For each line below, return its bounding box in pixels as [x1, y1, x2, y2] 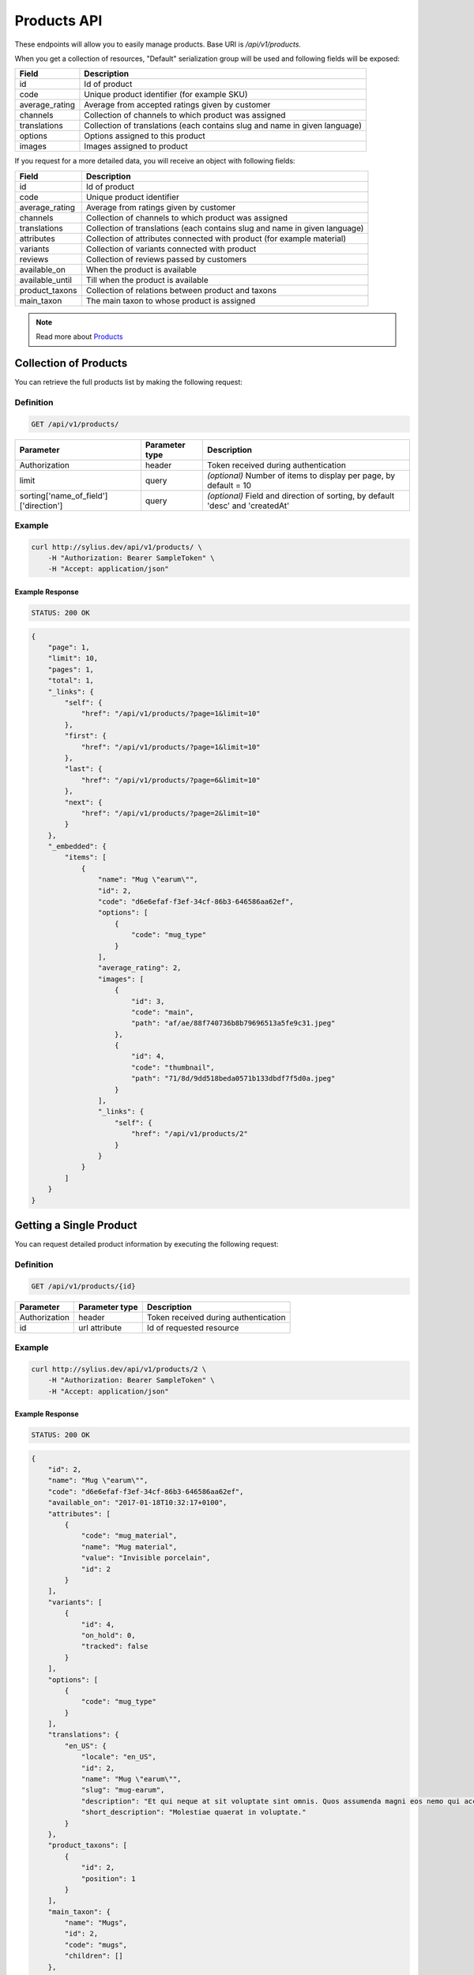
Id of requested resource [146, 1322, 239, 1333]
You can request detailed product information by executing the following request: [14, 1240, 279, 1249]
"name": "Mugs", [64, 1918, 128, 1928]
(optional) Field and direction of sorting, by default [206, 490, 395, 501]
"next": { [64, 798, 103, 807]
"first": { [64, 732, 107, 740]
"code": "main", [130, 1007, 194, 1017]
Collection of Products [14, 356, 128, 370]
